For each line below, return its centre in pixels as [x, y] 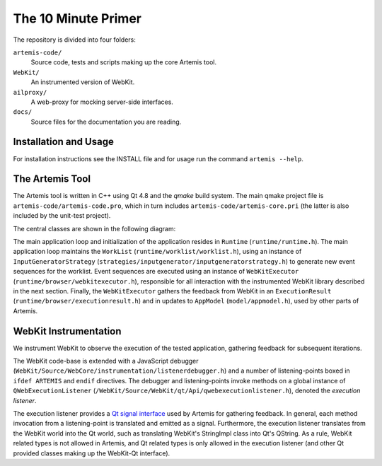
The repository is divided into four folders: [74, 40]
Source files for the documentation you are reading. [106, 122]
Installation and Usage [64, 142]
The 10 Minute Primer [77, 18]
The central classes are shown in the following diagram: [94, 228]
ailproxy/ [30, 92]
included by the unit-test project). [62, 216]
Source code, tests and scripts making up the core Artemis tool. [124, 62]
